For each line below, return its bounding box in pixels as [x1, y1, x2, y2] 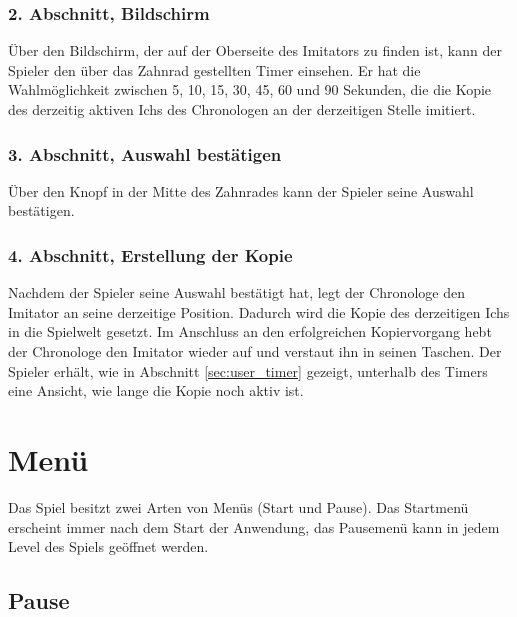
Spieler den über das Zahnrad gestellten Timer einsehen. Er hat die [8, 59, 421, 80]
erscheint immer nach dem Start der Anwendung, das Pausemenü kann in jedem [8, 516, 500, 537]
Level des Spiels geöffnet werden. [8, 536, 209, 557]
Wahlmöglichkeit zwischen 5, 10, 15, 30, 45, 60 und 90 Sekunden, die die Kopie [8, 79, 492, 100]
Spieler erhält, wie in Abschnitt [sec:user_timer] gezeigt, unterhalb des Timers [8, 360, 488, 381]
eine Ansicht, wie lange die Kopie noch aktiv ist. [8, 380, 304, 401]
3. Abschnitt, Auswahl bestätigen [8, 141, 282, 166]
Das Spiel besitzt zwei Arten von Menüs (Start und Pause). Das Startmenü [8, 496, 469, 517]
